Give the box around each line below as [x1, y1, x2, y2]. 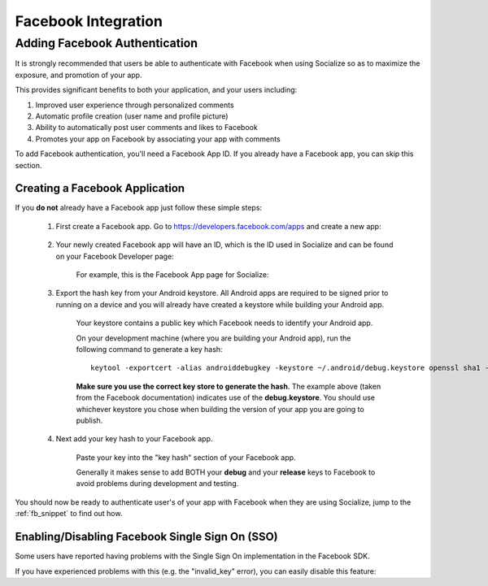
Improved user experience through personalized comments [35, 100, 235, 110]
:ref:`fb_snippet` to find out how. [15, 509, 123, 519]
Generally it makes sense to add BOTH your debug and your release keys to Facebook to [76, 467, 376, 477]
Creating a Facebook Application [15, 181, 185, 195]
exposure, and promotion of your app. [15, 70, 142, 80]
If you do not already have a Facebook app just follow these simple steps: [15, 203, 263, 213]
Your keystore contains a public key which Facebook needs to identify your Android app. [76, 318, 373, 328]
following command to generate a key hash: [76, 344, 223, 354]
